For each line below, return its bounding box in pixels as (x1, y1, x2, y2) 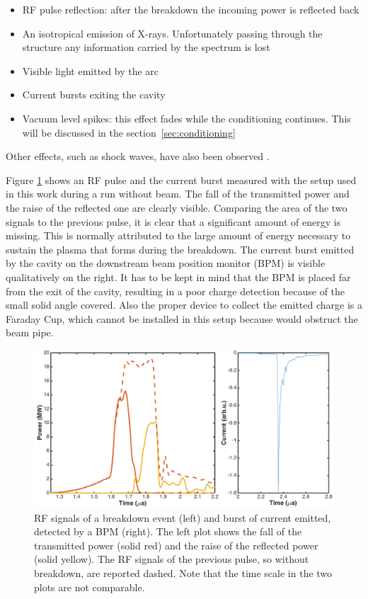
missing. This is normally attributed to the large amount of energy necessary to (6, 228, 351, 243)
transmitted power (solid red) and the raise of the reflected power (34, 537, 318, 552)
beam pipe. (6, 325, 54, 340)
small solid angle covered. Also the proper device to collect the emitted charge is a (6, 297, 362, 312)
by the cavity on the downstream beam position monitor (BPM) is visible (6, 256, 326, 270)
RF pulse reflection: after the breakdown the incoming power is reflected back (22, 2, 360, 16)
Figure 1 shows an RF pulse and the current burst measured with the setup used (6, 172, 357, 187)
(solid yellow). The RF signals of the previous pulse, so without (34, 552, 309, 566)
